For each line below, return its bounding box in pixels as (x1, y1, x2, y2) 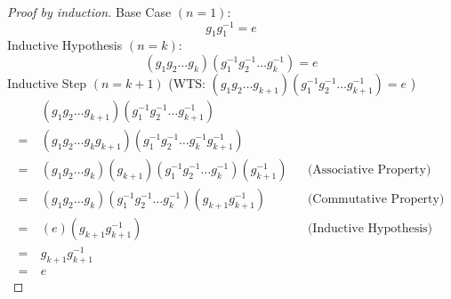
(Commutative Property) (307, 193, 445, 206)
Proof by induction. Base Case (7, 3, 172, 20)
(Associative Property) (307, 164, 431, 177)
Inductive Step (7, 74, 87, 93)
